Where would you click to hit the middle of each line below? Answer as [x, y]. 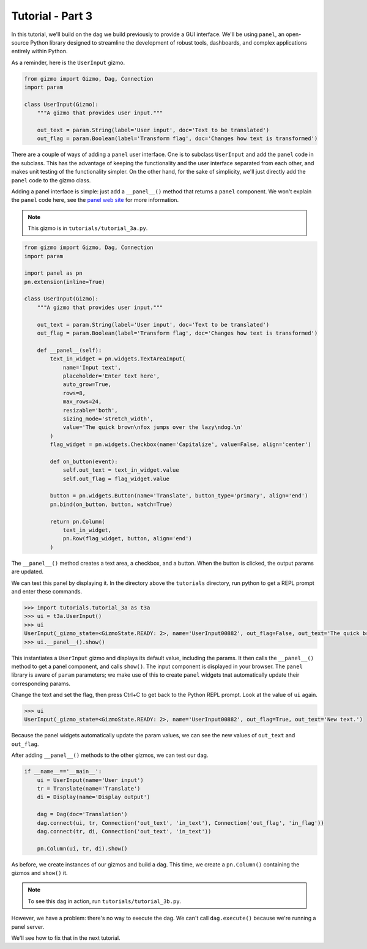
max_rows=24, [82, 402]
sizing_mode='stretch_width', [108, 419]
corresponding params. [41, 683]
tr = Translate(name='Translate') [89, 788]
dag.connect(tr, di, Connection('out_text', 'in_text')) [124, 831]
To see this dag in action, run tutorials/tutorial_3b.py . [105, 901]
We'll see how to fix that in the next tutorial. [66, 938]
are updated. [28, 571]
